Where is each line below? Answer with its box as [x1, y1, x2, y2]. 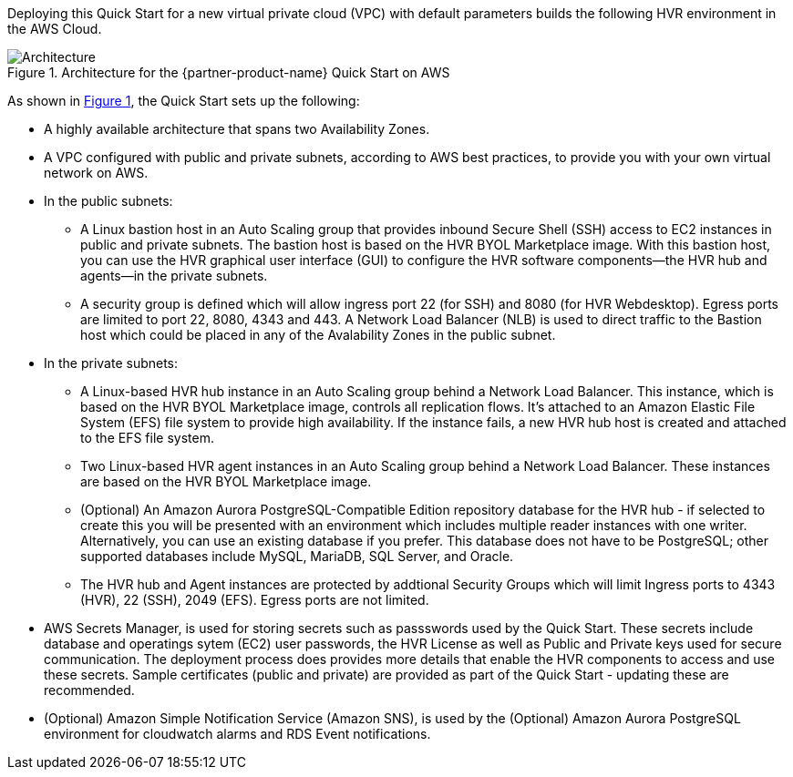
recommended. [44, 682, 135, 698]
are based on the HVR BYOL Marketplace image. [80, 474, 372, 489]
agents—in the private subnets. [80, 268, 268, 283]
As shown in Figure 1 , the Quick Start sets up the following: [7, 93, 360, 108]
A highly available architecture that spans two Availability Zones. [44, 121, 430, 137]
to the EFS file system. [80, 430, 214, 445]
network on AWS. [44, 165, 149, 180]
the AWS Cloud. [7, 21, 102, 36]
